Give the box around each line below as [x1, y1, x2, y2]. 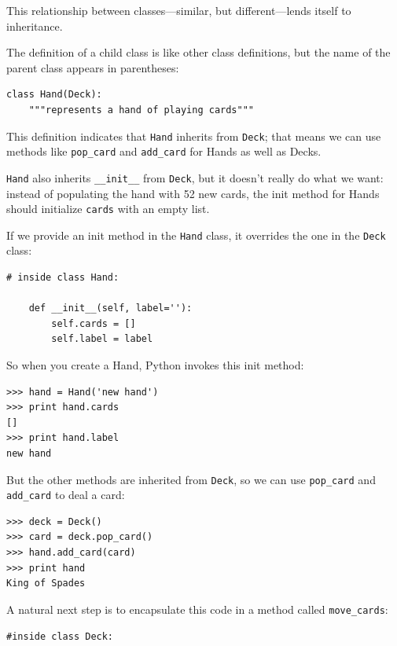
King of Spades [6, 578, 86, 589]
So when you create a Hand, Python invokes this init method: [6, 357, 304, 373]
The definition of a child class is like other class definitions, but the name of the [6, 44, 391, 61]
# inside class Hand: [6, 272, 119, 284]
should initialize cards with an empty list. [6, 200, 210, 217]
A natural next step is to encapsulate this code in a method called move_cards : [6, 600, 388, 617]
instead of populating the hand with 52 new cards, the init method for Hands [6, 185, 380, 201]
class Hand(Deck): [6, 89, 102, 101]
